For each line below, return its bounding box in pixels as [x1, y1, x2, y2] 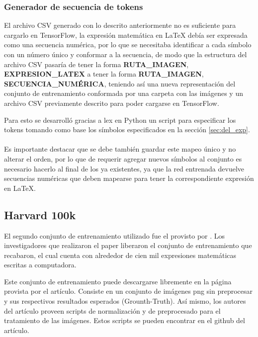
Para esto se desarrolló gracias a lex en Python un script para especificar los [4, 114, 236, 125]
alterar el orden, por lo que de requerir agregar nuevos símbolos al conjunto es [4, 153, 242, 164]
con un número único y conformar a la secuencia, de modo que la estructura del [4, 49, 247, 59]
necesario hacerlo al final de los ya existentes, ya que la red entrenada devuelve [4, 163, 245, 173]
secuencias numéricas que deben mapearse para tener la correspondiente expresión [4, 173, 254, 183]
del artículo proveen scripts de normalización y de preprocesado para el [4, 305, 221, 316]
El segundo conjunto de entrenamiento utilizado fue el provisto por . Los [4, 230, 225, 241]
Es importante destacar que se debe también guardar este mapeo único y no [4, 144, 236, 154]
